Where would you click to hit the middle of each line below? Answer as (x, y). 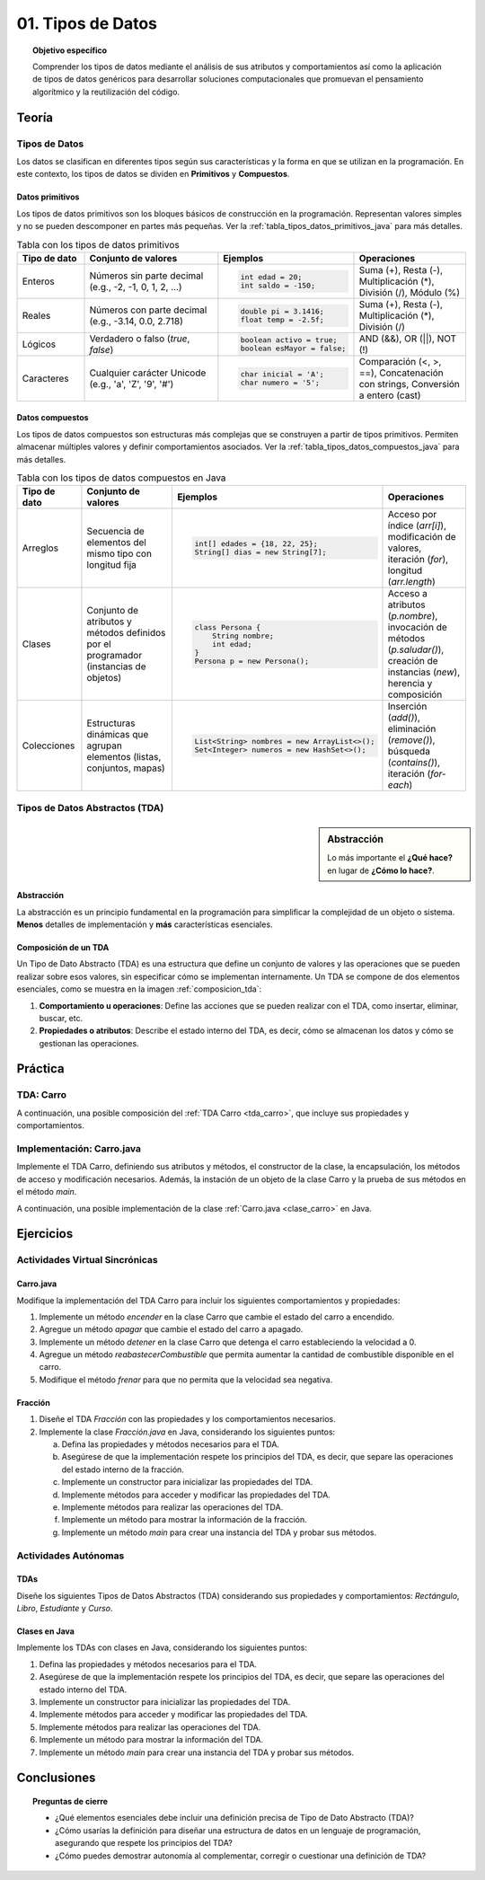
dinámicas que (118, 735)
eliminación (412, 729)
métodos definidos (126, 633)
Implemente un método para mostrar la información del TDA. (151, 1740)
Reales (36, 315)
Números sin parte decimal (146, 276)
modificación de (422, 537)
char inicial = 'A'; (282, 374)
